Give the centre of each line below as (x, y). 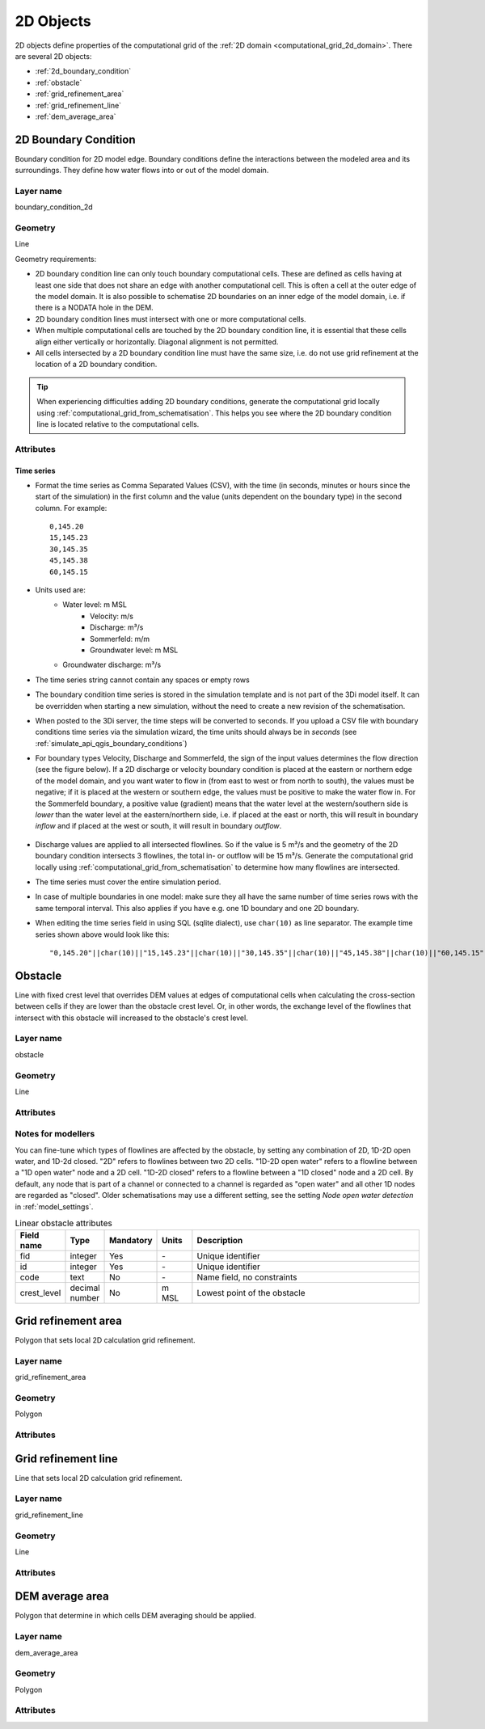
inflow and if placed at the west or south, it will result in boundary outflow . (158, 826)
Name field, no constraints (247, 1277)
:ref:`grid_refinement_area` (80, 94)
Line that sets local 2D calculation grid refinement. (99, 1478)
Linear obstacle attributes (63, 1223)
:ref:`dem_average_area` (76, 116)
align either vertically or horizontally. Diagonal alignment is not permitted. (157, 342)
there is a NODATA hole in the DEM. (94, 308)
